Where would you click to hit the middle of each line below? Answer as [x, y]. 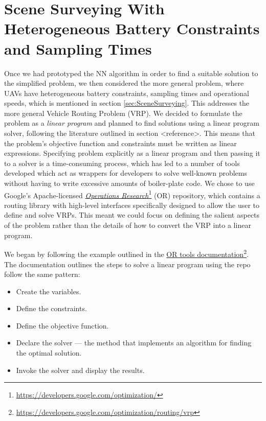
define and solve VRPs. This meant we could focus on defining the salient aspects [132, 215]
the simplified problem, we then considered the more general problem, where [124, 83]
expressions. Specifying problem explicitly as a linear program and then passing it [132, 153]
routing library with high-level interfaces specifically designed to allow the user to [132, 205]
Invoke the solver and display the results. [80, 370]
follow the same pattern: [42, 274]
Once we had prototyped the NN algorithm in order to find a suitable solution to [131, 73]
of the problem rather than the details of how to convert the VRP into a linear [128, 225]
